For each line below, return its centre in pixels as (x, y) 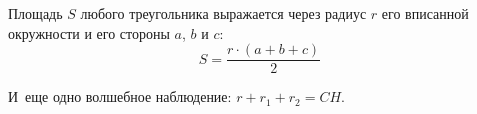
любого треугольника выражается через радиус (223, 13)
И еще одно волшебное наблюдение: (120, 96)
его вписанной (425, 13)
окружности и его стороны (89, 32)
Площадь (35, 13)
